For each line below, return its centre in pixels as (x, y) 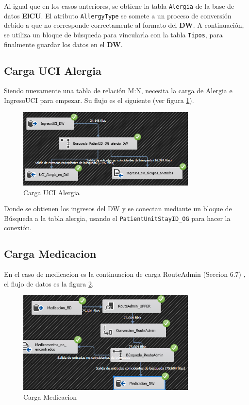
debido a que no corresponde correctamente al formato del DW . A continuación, (124, 25)
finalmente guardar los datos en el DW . (63, 44)
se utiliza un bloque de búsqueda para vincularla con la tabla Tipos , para (113, 34)
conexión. (18, 228)
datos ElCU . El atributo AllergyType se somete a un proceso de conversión (118, 15)
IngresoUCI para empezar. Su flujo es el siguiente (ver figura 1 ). (99, 100)
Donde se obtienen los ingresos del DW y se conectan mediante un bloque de (118, 209)
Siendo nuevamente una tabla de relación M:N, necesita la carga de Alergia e (118, 91)
